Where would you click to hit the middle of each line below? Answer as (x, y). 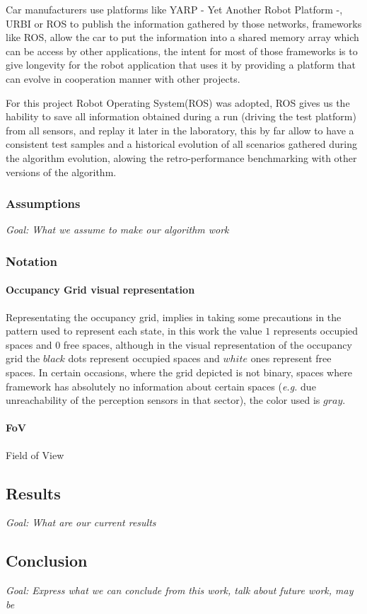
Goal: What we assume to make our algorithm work (117, 230)
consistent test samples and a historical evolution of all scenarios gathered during (181, 144)
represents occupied (316, 331)
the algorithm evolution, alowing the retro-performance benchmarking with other (181, 157)
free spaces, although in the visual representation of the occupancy (208, 344)
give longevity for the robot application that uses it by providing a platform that (181, 65)
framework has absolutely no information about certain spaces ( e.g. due (161, 386)
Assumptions (43, 203)
